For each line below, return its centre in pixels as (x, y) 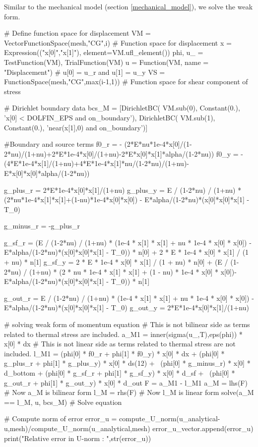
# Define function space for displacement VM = (77, 33)
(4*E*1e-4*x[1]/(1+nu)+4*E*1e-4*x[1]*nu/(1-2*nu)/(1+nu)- (97, 163)
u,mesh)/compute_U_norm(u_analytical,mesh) (77, 428)
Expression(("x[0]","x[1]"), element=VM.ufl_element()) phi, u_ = (104, 52)
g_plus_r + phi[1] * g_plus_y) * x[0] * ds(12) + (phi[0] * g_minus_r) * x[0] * (127, 363)
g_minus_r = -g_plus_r (42, 226)
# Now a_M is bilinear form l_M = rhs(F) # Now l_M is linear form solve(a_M (129, 392)
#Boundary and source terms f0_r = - (63, 144)
